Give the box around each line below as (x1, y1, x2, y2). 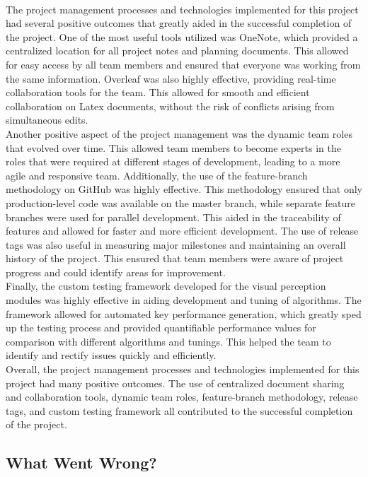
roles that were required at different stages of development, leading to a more (6, 154, 340, 169)
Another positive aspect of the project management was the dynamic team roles (6, 126, 352, 141)
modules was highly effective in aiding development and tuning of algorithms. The (6, 293, 362, 307)
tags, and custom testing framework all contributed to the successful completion (6, 403, 353, 418)
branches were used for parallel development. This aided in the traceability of (6, 209, 341, 224)
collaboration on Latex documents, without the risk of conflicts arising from (6, 98, 335, 113)
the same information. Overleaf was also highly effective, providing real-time (6, 71, 336, 86)
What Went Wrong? (6, 452, 157, 473)
